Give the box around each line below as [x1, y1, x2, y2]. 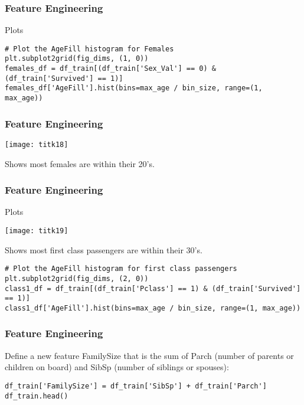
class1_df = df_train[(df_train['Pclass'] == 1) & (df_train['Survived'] [5, 284, 301, 293]
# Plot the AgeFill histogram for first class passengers [5, 264, 237, 273]
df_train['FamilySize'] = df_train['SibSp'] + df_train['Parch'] [5, 381, 267, 390]
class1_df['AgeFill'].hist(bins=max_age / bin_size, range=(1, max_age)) [5, 303, 301, 312]
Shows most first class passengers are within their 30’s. [5, 243, 202, 256]
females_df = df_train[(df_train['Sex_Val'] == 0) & [5, 64, 216, 73]
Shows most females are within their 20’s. [5, 157, 155, 169]
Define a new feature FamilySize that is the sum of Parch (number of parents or [5, 349, 294, 361]
